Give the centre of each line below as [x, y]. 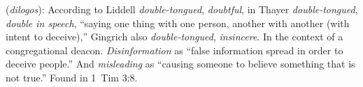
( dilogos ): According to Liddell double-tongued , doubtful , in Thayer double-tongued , [182, 9]
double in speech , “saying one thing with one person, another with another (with [178, 23]
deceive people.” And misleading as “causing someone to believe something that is [180, 64]
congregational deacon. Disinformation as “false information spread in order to [175, 50]
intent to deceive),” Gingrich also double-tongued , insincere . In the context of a [175, 37]
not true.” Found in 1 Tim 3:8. [72, 77]
